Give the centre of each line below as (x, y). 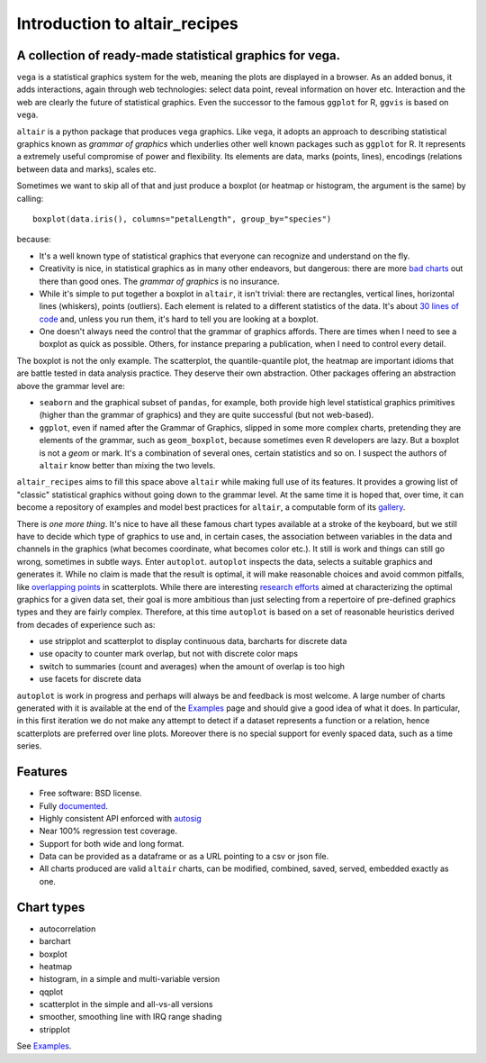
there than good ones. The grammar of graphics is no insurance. (159, 281)
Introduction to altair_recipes (127, 23)
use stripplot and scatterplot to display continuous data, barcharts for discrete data (193, 641)
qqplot (51, 992)
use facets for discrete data (90, 679)
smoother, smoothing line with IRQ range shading (130, 1017)
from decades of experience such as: (86, 624)
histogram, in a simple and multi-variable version (130, 979)
